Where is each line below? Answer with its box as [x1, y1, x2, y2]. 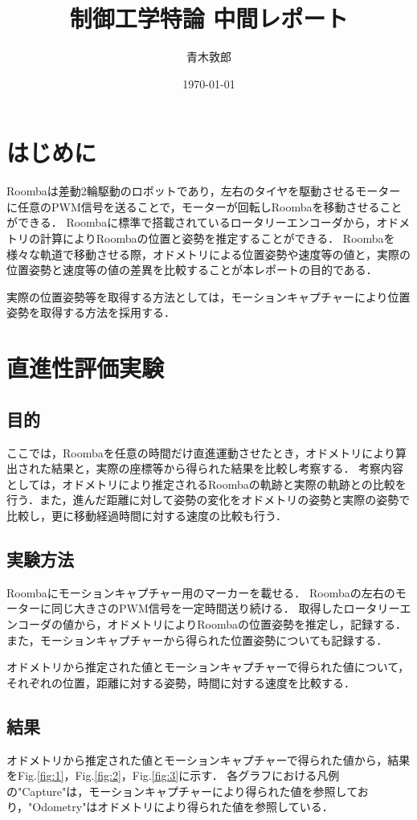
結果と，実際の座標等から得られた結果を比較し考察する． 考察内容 [51, 460, 404, 477]
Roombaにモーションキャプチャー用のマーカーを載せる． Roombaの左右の [6, 584, 395, 601]
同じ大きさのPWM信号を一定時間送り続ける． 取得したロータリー [51, 600, 400, 617]
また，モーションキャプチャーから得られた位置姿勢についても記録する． [6, 631, 388, 648]
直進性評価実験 [6, 351, 165, 384]
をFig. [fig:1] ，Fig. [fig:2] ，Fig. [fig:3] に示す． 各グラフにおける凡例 [6, 767, 340, 784]
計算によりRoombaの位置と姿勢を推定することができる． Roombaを [39, 230, 395, 247]
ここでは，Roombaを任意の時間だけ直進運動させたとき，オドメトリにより [6, 444, 396, 461]
